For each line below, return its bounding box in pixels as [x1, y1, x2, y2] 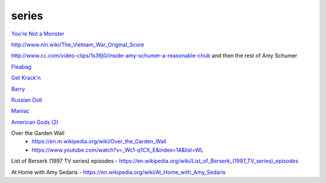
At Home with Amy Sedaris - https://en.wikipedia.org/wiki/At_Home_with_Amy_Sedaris [11, 169, 226, 176]
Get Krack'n [11, 74, 41, 81]
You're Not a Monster [11, 30, 65, 37]
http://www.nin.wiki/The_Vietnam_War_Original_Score [11, 41, 144, 48]
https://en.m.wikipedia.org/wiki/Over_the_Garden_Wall [31, 138, 167, 145]
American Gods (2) [11, 118, 59, 126]
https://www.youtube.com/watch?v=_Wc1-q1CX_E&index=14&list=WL [31, 146, 203, 154]
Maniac [11, 107, 30, 114]
